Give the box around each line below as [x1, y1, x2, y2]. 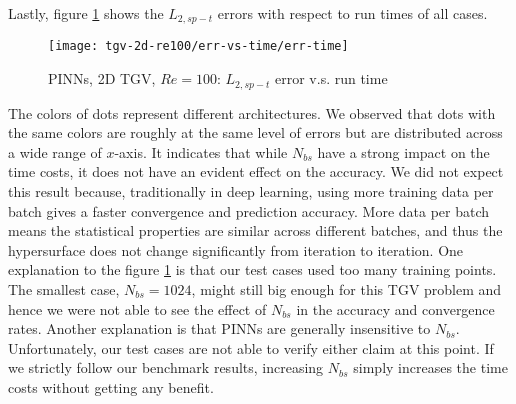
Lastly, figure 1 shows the [8, 3, 164, 23]
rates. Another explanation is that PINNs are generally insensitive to [8, 318, 431, 339]
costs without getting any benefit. [8, 376, 214, 397]
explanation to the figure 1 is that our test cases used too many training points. [8, 259, 497, 280]
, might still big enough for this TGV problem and [191, 278, 502, 299]
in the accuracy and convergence [296, 298, 495, 319]
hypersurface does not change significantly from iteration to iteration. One [8, 239, 464, 260]
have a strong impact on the [317, 141, 490, 162]
